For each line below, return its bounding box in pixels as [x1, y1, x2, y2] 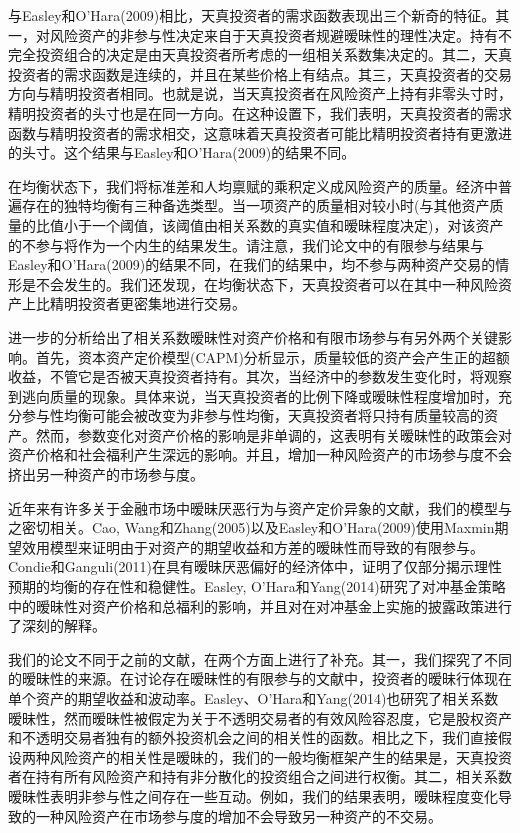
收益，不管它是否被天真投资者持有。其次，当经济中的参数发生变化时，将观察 [8, 366, 512, 387]
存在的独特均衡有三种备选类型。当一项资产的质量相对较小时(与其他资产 [21, 195, 490, 216]
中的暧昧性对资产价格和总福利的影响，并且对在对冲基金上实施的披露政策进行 [8, 595, 512, 616]
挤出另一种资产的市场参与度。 [8, 464, 204, 485]
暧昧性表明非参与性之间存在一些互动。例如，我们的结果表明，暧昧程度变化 [8, 785, 498, 806]
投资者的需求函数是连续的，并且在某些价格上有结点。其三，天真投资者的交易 [8, 63, 512, 84]
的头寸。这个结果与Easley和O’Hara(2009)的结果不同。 [8, 142, 356, 163]
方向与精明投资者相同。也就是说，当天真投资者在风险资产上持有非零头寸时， [8, 83, 512, 104]
